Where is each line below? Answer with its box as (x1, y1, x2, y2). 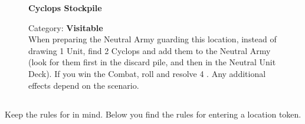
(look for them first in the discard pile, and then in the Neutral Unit (28, 56, 276, 68)
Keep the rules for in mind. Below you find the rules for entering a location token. (5, 108, 301, 120)
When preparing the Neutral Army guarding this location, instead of (28, 33, 277, 45)
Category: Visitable (28, 21, 103, 33)
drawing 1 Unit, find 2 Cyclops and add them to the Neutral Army (28, 44, 271, 56)
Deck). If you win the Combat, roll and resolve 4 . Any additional (28, 67, 266, 79)
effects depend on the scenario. (28, 79, 139, 91)
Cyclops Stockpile (28, 2, 102, 14)
